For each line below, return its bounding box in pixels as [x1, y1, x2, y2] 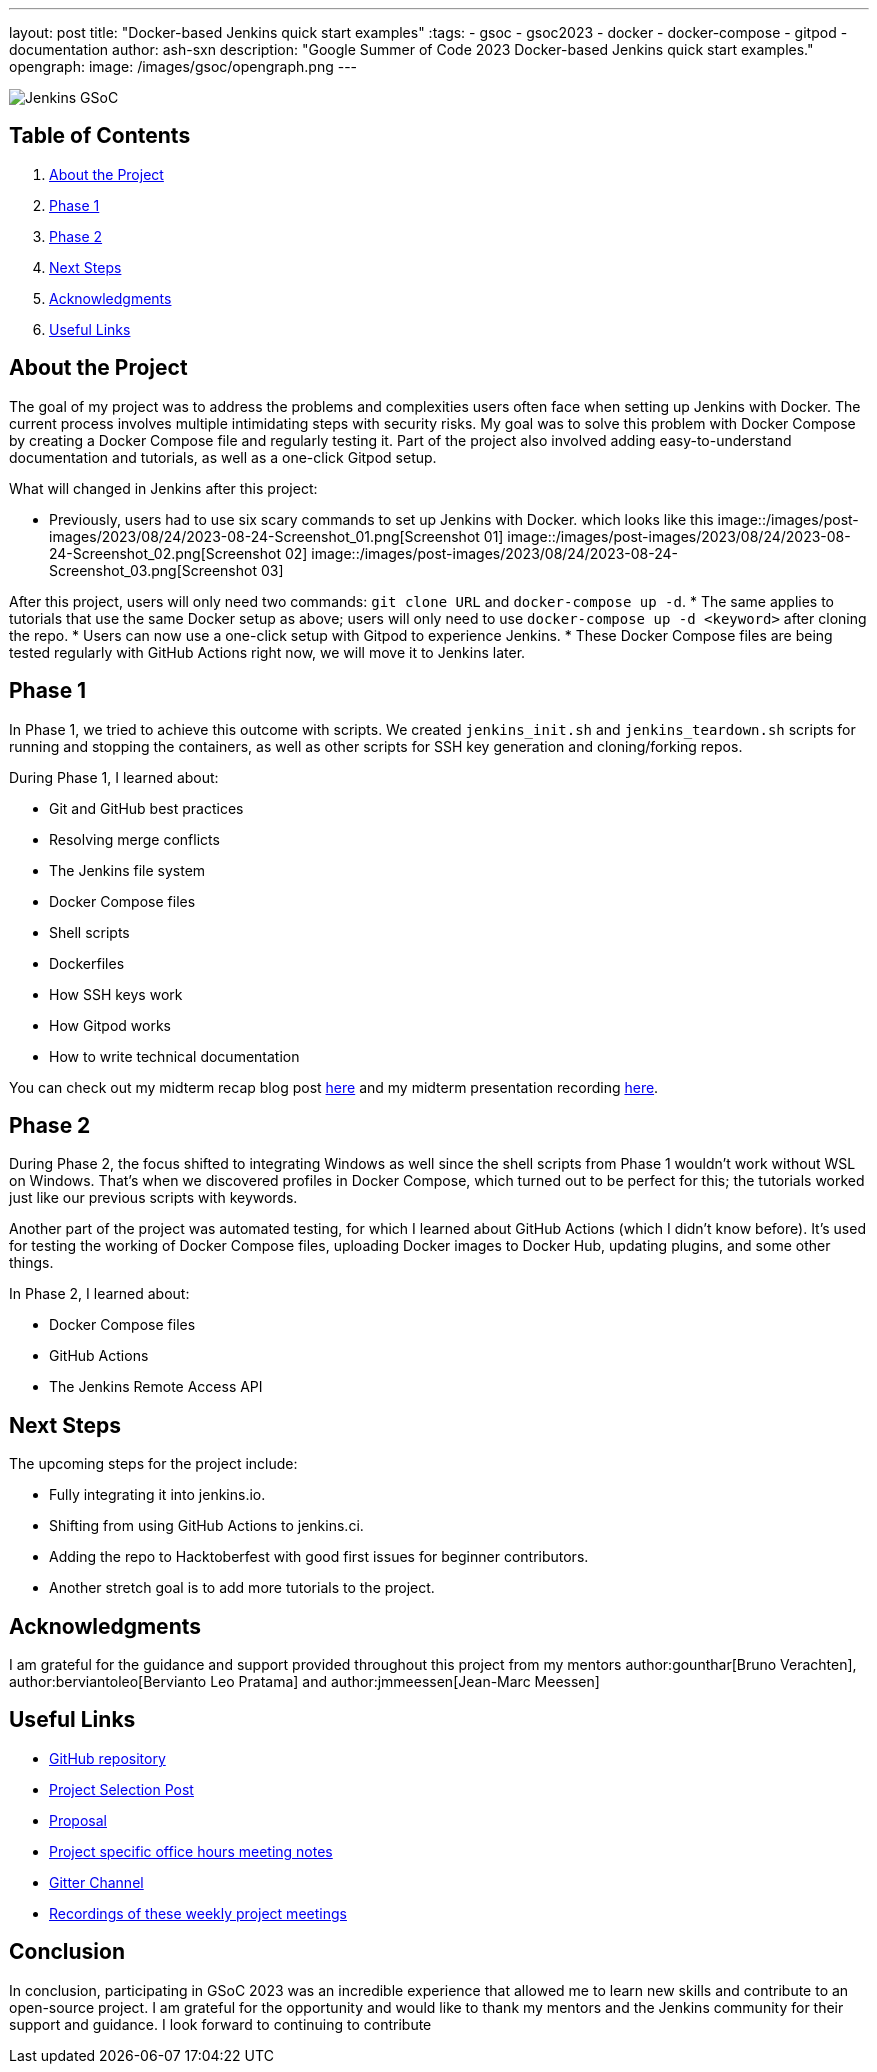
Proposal [49, 1811, 107, 1829]
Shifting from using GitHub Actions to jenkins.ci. [49, 1517, 364, 1535]
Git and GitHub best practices [49, 799, 244, 817]
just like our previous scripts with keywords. [9, 1189, 298, 1207]
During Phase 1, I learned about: [9, 768, 219, 786]
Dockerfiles [49, 954, 125, 972]
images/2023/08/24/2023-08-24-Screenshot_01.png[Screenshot [49, 527, 480, 545]
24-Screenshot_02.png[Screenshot [49, 544, 282, 562]
